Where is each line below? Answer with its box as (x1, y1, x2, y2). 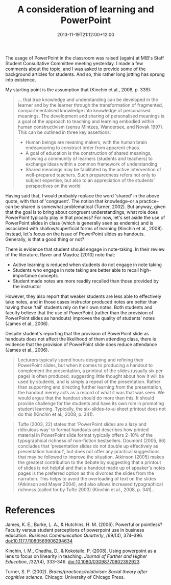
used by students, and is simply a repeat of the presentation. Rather (17, 378, 161, 385)
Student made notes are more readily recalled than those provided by (12, 278, 159, 284)
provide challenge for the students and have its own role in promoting (17, 400, 164, 406)
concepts (38, 272, 58, 278)
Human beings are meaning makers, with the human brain (25, 139, 147, 145)
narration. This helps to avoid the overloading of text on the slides (17, 475, 157, 481)
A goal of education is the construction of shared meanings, (25, 150, 152, 156)
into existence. (5, 76, 36, 83)
